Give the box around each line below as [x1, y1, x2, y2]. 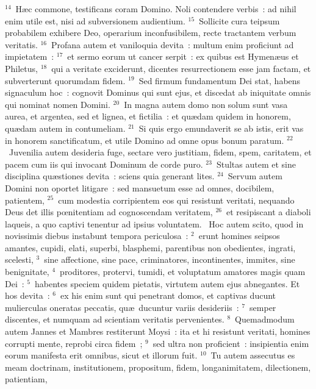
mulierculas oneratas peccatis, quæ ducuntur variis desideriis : [5, 301, 239, 313]
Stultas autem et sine [216, 157, 296, 170]
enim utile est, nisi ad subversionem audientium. [5, 14, 185, 27]
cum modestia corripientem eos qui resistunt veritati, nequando [58, 193, 295, 206]
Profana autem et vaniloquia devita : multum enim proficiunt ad [51, 38, 294, 51]
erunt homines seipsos [198, 229, 280, 242]
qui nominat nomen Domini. [5, 98, 110, 110]
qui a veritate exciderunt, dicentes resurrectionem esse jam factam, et [51, 62, 311, 74]
